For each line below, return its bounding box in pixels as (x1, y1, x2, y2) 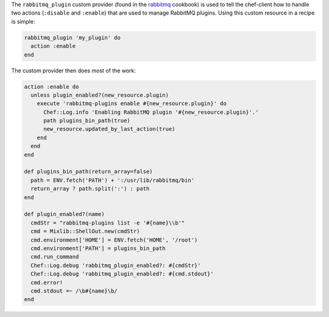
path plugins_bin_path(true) (43, 117, 130, 124)
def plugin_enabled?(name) (24, 211, 105, 218)
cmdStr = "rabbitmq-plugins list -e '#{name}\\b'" (30, 219, 185, 226)
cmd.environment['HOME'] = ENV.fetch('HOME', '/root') (30, 236, 198, 243)
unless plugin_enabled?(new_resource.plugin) (30, 91, 169, 99)
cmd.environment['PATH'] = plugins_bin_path (30, 245, 166, 252)
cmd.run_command (30, 253, 79, 260)
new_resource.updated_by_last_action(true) (43, 125, 175, 133)
